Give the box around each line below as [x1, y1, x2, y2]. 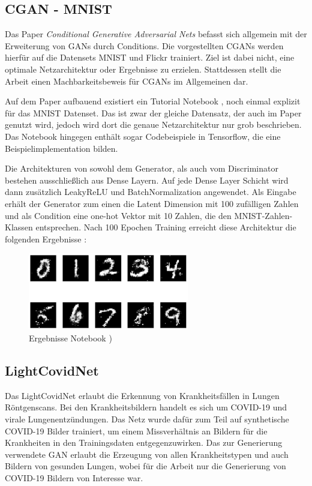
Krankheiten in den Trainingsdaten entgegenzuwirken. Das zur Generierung [5, 436, 283, 449]
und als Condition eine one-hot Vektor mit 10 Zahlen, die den [5, 209, 232, 221]
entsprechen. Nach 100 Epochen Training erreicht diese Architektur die [35, 221, 296, 233]
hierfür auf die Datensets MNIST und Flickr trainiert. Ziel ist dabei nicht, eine [5, 51, 295, 64]
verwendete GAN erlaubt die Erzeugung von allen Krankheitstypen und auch [5, 448, 289, 460]
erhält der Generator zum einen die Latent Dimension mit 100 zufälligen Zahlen [5, 197, 299, 209]
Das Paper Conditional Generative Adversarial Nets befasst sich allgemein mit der [5, 28, 307, 40]
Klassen [5, 221, 33, 233]
